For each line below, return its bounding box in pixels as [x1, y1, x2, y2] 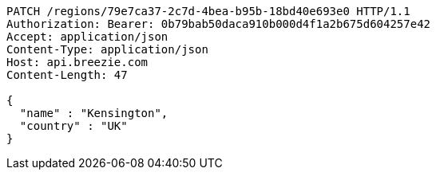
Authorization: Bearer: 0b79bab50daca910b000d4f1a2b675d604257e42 [6, 18, 431, 30]
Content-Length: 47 [6, 68, 128, 81]
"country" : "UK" [19, 119, 128, 132]
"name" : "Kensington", [19, 107, 168, 119]
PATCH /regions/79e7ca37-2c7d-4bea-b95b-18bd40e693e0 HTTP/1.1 [6, 5, 410, 18]
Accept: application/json [6, 30, 168, 43]
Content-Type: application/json [6, 43, 208, 56]
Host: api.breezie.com [6, 56, 149, 68]
